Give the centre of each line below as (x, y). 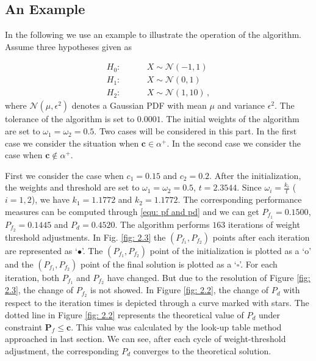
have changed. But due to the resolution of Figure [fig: (209, 277)
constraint (24, 326)
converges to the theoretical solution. (202, 350)
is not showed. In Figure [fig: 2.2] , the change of (179, 290)
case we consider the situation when (72, 143)
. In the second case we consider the (234, 143)
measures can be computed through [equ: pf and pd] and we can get (132, 211)
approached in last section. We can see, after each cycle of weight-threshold (145, 339)
